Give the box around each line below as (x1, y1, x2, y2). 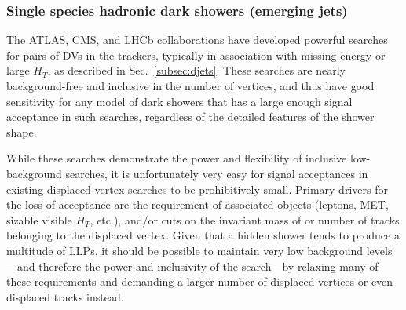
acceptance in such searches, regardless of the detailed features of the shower (6, 108, 375, 125)
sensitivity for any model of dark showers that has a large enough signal (6, 93, 353, 109)
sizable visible (6, 211, 72, 228)
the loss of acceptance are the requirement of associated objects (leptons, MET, (6, 196, 389, 213)
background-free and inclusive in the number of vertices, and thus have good (6, 78, 375, 93)
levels (366, 242, 393, 258)
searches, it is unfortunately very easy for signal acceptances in (65, 165, 368, 181)
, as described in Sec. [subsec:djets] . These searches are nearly (47, 62, 346, 78)
